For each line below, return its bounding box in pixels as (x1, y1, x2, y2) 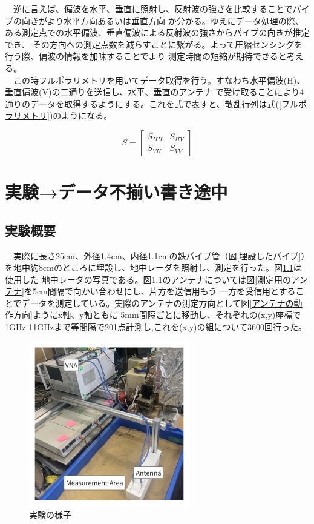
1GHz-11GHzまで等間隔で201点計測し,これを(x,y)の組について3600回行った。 (5, 320, 307, 333)
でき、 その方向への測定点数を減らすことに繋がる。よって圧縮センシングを (5, 38, 303, 50)
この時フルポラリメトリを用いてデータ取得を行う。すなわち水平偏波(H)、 (13, 73, 306, 86)
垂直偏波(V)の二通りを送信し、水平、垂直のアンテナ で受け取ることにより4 (5, 85, 304, 98)
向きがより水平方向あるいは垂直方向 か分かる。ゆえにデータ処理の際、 (21, 14, 304, 27)
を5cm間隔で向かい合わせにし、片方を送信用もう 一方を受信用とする (24, 285, 296, 297)
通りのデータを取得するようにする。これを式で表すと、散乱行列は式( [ (5, 97, 281, 110)
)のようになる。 (49, 109, 113, 122)
